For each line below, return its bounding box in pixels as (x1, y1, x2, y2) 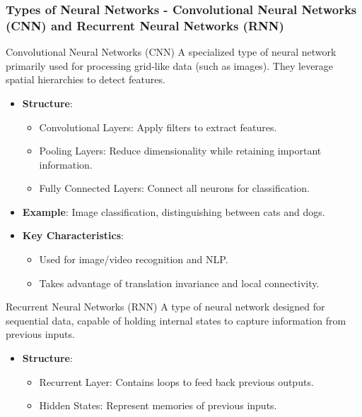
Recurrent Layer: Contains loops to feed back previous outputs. (39, 374, 314, 389)
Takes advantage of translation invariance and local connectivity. (39, 275, 320, 290)
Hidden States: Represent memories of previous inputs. (39, 398, 277, 413)
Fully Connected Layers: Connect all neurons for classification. (39, 181, 310, 195)
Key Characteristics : (22, 228, 124, 243)
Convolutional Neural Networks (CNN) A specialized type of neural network (6, 44, 337, 59)
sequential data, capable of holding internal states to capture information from (6, 313, 346, 327)
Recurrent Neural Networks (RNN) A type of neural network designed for (6, 299, 325, 314)
